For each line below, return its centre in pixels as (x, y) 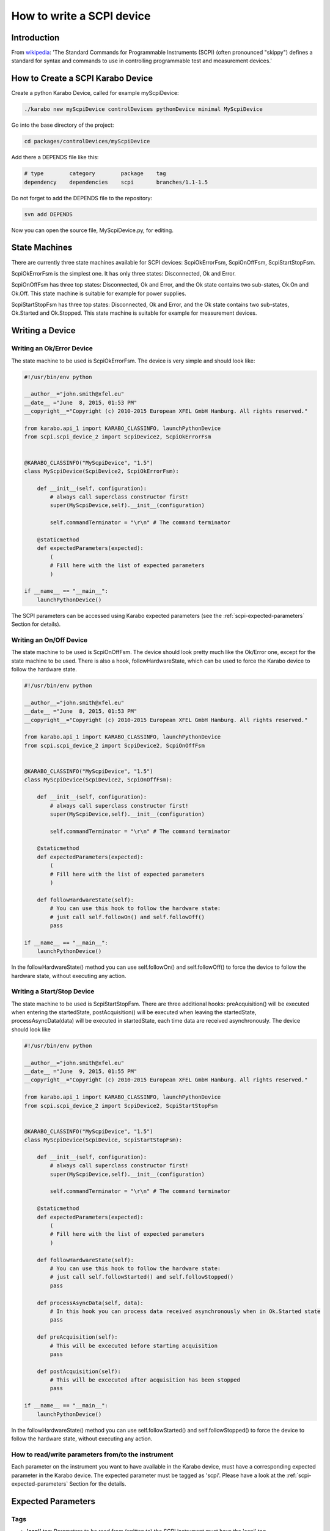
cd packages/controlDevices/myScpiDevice (87, 141)
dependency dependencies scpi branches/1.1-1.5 (116, 182)
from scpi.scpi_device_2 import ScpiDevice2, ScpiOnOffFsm (114, 745)
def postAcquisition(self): (79, 1371)
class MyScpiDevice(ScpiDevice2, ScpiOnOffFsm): (98, 780)
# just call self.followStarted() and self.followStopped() (142, 1277)
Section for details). (36, 624)
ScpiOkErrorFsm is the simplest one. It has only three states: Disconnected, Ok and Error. (124, 273)
